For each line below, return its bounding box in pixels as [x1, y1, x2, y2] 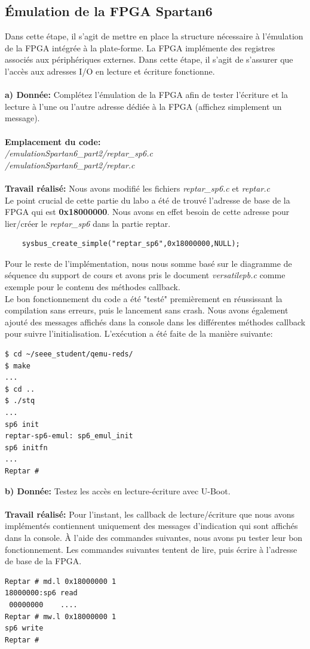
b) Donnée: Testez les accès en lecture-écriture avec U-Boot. [5, 484, 231, 497]
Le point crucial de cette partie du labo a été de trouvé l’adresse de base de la [5, 193, 290, 206]
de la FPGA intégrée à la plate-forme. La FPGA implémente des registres [5, 41, 275, 54]
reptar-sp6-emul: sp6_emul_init [5, 432, 133, 441]
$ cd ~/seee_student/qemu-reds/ [5, 350, 133, 359]
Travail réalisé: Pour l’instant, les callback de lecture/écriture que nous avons [5, 507, 295, 520]
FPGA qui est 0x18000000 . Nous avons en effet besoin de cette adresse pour [5, 205, 290, 218]
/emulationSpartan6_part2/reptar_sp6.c [5, 147, 153, 159]
